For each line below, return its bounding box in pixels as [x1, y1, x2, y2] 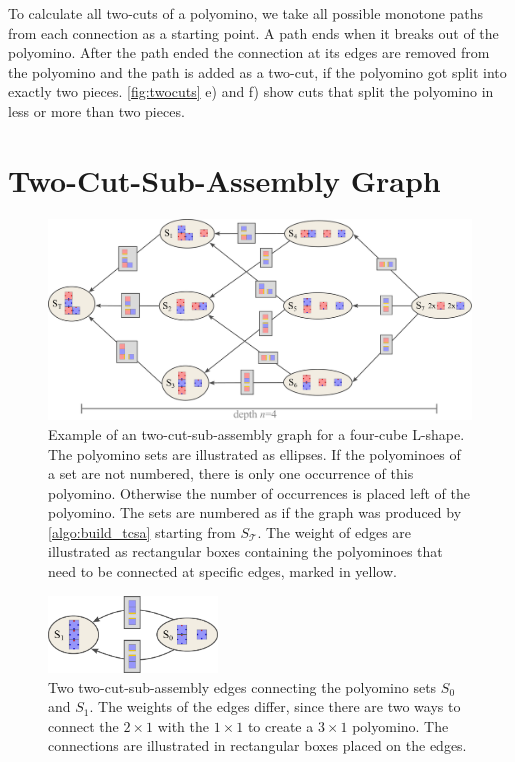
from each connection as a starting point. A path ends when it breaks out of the [8, 22, 499, 43]
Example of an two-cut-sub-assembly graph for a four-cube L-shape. [48, 423, 465, 444]
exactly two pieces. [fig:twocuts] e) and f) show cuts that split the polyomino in [8, 81, 494, 102]
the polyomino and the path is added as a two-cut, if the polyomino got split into [8, 61, 507, 82]
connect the [48, 715, 119, 736]
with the [157, 715, 209, 736]
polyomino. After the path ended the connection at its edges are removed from [8, 42, 490, 63]
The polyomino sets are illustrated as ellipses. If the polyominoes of [48, 443, 461, 464]
